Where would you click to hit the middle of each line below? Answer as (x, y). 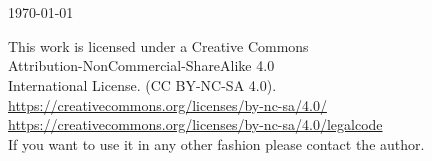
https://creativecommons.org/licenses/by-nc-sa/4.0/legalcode (195, 124)
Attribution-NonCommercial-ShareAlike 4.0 (141, 65)
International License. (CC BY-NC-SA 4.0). (142, 84)
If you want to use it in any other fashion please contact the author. (216, 143)
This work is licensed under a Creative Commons (158, 45)
